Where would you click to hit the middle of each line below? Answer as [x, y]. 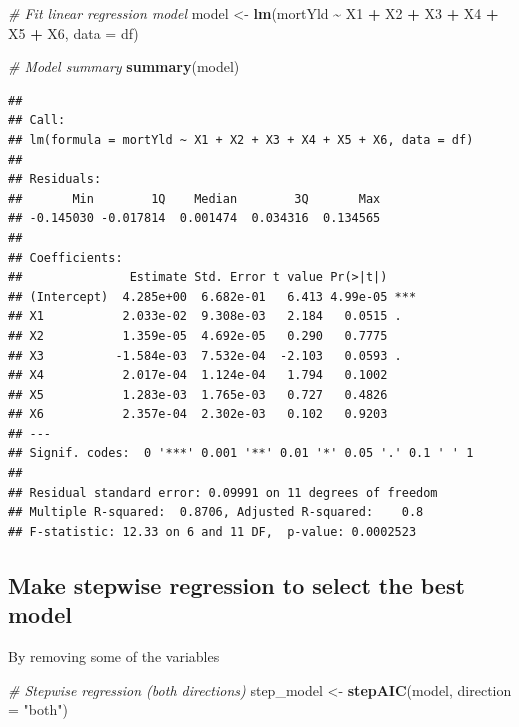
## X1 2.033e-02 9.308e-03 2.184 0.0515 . [205, 316]
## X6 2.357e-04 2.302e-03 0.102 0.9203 [198, 414]
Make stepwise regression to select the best [236, 584]
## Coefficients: [65, 257]
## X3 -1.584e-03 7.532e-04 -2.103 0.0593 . [205, 355]
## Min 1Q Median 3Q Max [194, 198]
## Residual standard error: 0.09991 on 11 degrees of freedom [223, 492]
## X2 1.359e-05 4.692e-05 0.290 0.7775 [198, 335]
